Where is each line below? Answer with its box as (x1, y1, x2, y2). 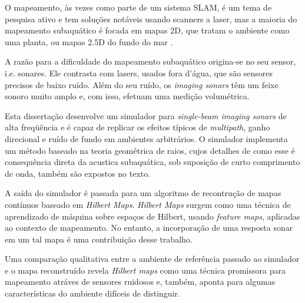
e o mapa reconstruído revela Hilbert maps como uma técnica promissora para (5, 264, 286, 276)
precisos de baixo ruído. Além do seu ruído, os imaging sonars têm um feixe (5, 78, 279, 90)
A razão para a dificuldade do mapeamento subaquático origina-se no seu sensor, (5, 55, 296, 68)
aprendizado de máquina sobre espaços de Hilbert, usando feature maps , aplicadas (5, 210, 300, 222)
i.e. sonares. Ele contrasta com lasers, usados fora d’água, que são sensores (5, 66, 273, 79)
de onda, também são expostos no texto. (5, 167, 151, 179)
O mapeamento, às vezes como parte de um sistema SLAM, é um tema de (5, 1, 272, 13)
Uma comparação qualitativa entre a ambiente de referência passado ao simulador (5, 253, 300, 265)
